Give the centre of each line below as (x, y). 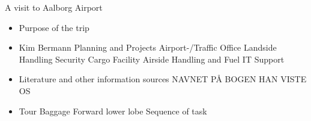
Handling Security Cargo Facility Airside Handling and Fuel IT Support (152, 59)
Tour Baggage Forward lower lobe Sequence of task (113, 111)
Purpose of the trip (54, 27)
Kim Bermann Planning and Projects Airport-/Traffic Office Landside (148, 47)
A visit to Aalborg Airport (54, 7)
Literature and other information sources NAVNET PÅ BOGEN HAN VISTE (163, 79)
